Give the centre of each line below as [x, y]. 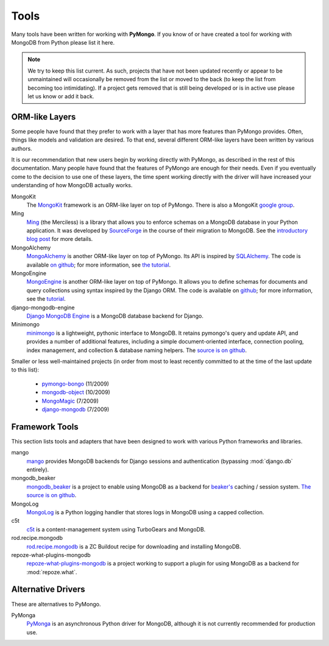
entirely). [38, 469]
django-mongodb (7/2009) [76, 409]
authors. [22, 148]
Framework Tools [45, 427]
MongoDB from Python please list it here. [63, 42]
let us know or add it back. [61, 96]
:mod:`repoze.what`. [52, 572]
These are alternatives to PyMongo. [56, 604]
